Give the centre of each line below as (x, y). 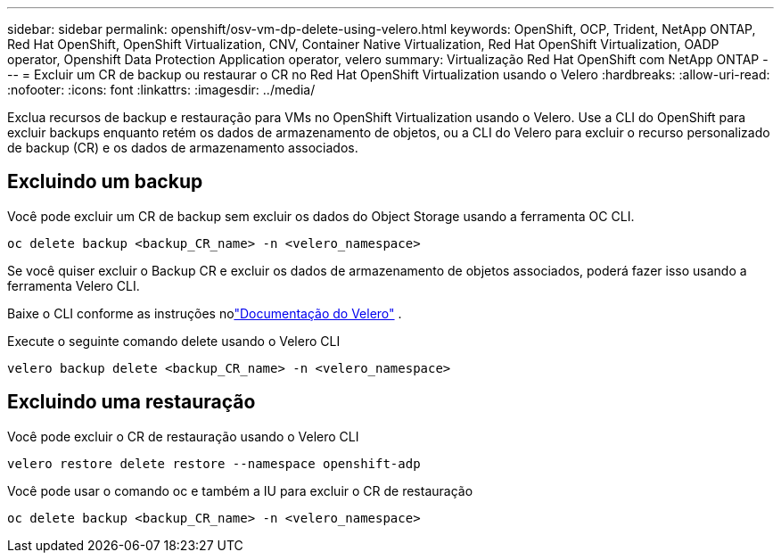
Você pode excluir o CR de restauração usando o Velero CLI (183, 436)
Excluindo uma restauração (132, 402)
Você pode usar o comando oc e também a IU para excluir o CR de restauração (240, 490)
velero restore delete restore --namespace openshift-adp (214, 463)
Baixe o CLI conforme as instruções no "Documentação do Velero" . (205, 313)
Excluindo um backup (105, 182)
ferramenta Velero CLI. (74, 285)
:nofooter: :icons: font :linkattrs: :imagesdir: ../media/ (161, 90)
